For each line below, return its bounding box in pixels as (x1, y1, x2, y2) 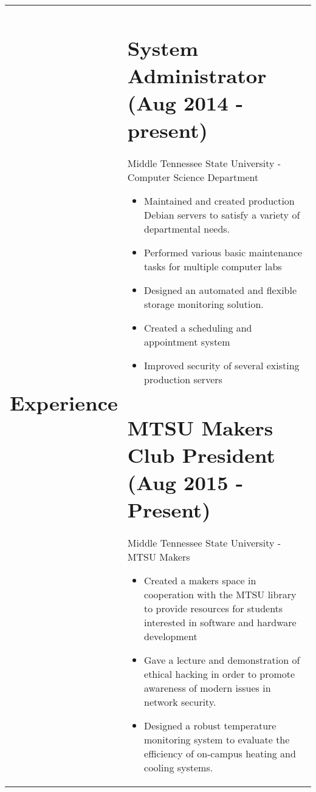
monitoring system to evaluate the (144, 732, 290, 747)
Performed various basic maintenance (144, 245, 303, 260)
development (144, 629, 197, 644)
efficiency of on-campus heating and (144, 746, 296, 761)
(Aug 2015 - (127, 468, 244, 496)
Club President (127, 441, 275, 469)
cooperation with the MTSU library (144, 587, 297, 602)
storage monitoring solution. (144, 297, 264, 312)
